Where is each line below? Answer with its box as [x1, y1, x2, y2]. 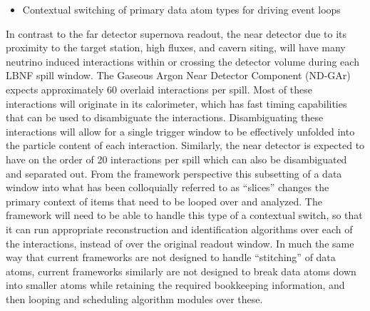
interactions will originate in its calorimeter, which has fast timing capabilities [6, 96, 347, 111]
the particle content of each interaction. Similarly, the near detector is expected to [6, 138, 365, 153]
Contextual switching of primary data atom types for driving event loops [22, 2, 341, 16]
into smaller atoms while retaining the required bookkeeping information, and [6, 277, 345, 292]
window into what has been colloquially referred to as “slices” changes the [6, 180, 329, 195]
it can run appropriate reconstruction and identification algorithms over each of [6, 221, 353, 236]
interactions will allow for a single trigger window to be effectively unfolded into [6, 123, 355, 138]
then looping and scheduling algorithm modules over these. [6, 291, 263, 306]
